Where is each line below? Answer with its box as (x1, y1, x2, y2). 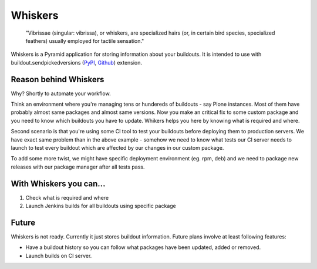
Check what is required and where (25, 194, 109, 201)
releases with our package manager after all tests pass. (11, 163, 145, 170)
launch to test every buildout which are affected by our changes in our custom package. (11, 144, 224, 151)
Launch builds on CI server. (25, 252, 92, 259)
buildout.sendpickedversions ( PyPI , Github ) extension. (11, 59, 143, 66)
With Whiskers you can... (11, 179, 106, 189)
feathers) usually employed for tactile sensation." (25, 37, 144, 44)
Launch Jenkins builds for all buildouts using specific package (25, 203, 176, 210)
